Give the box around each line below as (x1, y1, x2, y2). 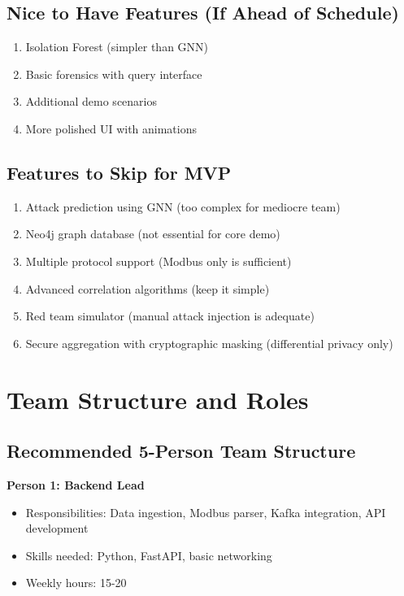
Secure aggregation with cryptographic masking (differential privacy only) (25, 334, 393, 351)
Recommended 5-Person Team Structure (7, 438, 356, 463)
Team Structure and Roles (7, 382, 309, 415)
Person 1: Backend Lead (7, 476, 145, 493)
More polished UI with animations (25, 120, 198, 137)
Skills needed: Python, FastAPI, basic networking (25, 546, 272, 563)
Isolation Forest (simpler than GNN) (25, 38, 209, 55)
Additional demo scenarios (25, 93, 157, 110)
